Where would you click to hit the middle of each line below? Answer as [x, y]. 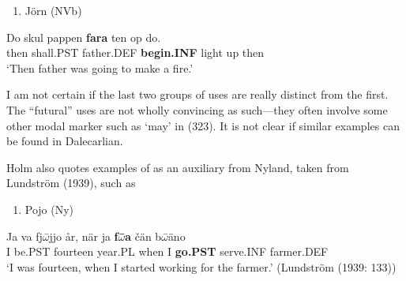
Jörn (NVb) [53, 10]
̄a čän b [143, 236]
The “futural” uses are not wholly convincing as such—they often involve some [197, 109]
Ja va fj [24, 236]
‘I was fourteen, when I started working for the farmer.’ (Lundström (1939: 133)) [201, 266]
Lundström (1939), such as [71, 183]
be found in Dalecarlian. [65, 141]
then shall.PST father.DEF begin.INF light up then [135, 52]
